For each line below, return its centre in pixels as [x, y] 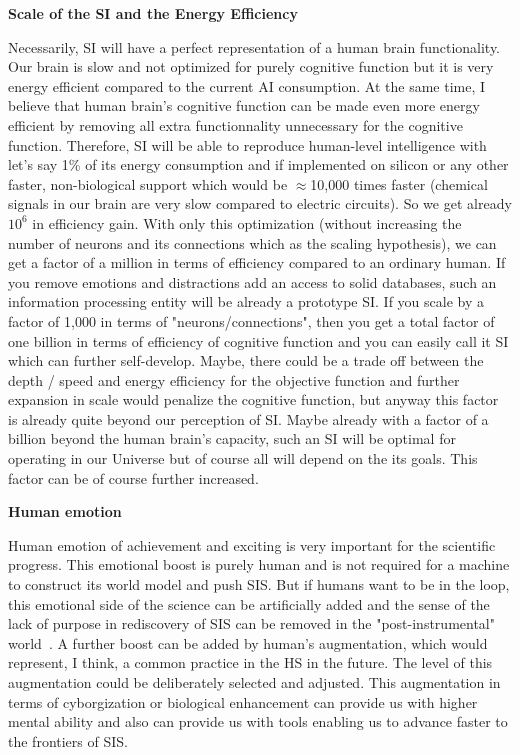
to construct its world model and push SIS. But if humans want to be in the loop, [259, 584]
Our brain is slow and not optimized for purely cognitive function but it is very [251, 66]
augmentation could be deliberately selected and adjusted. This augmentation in [254, 682]
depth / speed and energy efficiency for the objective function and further [234, 379]
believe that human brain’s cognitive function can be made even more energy [244, 105]
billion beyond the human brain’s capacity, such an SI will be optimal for [232, 438]
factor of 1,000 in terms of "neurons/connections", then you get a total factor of [251, 320]
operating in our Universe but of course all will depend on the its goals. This [243, 458]
